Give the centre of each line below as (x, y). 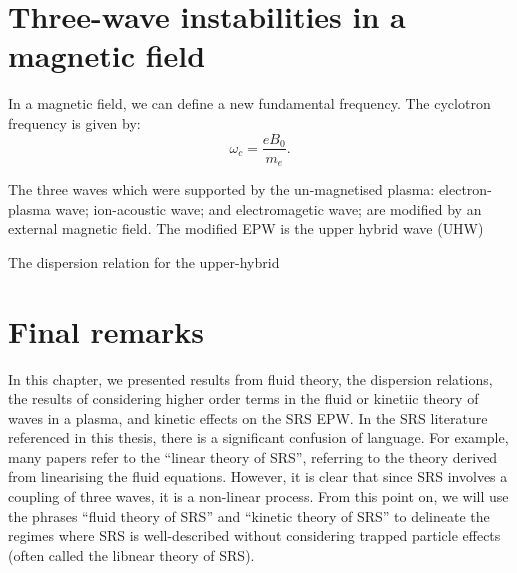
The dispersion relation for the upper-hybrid (144, 261)
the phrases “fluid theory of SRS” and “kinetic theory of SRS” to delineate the (249, 515)
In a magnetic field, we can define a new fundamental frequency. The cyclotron (249, 103)
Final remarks (106, 330)
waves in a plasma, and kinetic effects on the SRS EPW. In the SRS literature (248, 417)
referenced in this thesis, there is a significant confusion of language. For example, (258, 437)
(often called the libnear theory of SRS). (131, 554)
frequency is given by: (74, 122)
